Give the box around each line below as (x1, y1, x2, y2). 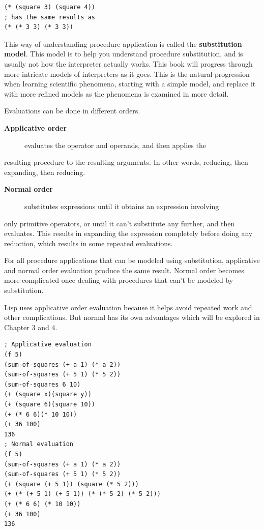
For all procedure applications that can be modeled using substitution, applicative (4, 255, 260, 266)
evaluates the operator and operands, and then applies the (24, 139, 206, 150)
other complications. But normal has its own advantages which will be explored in (4, 312, 260, 322)
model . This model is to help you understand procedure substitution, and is (4, 48, 243, 59)
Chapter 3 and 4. (4, 321, 57, 332)
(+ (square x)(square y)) (4, 391, 92, 398)
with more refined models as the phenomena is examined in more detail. (4, 88, 229, 99)
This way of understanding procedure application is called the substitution (4, 38, 242, 49)
